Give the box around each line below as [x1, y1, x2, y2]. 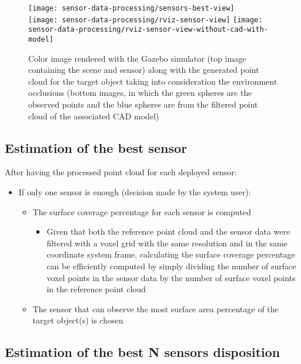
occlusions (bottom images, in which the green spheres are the [28, 86, 252, 99]
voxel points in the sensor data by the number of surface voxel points [46, 271, 296, 283]
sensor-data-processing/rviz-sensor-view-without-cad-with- [28, 25, 269, 34]
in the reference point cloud [46, 283, 146, 295]
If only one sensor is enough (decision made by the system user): [18, 185, 251, 198]
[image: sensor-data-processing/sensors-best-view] [28, 4, 235, 12]
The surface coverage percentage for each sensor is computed [32, 205, 252, 218]
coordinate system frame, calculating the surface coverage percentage [46, 248, 295, 261]
